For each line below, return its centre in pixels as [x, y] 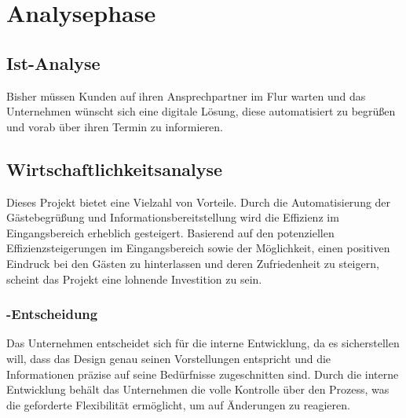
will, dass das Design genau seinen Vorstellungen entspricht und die [169, 358]
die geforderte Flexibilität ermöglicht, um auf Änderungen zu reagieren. [178, 404]
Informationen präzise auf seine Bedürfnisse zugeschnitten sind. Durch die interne [203, 374]
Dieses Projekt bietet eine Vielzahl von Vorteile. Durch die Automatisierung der [199, 202]
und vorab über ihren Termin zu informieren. [115, 126]
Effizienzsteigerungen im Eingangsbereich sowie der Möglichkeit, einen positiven [198, 248]
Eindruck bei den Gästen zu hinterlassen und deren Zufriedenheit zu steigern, [193, 263]
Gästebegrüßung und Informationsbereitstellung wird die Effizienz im [173, 217]
